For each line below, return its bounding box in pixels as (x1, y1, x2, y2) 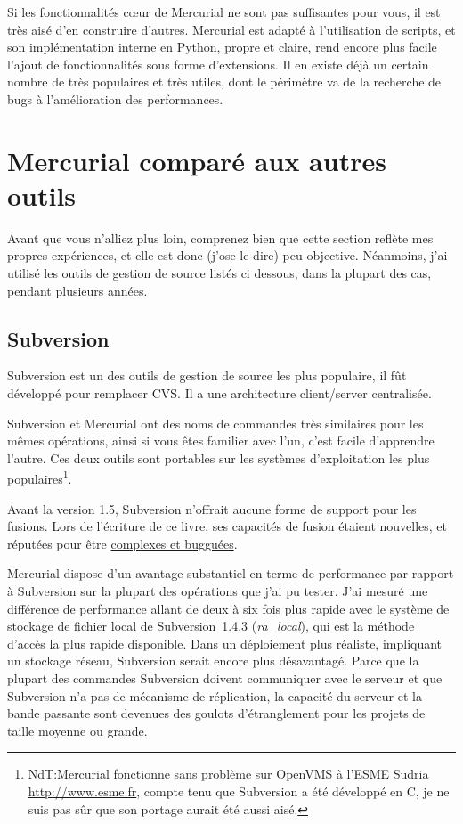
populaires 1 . (7, 467, 72, 488)
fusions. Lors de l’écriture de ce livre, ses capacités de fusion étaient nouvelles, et (7, 517, 448, 535)
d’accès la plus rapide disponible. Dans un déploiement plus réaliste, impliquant (7, 633, 443, 652)
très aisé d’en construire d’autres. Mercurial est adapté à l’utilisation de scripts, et (7, 20, 456, 38)
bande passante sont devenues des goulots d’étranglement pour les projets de (7, 704, 426, 722)
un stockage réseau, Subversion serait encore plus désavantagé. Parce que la (7, 651, 419, 670)
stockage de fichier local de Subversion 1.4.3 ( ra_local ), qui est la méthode (7, 616, 415, 635)
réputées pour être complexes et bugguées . (7, 534, 238, 552)
